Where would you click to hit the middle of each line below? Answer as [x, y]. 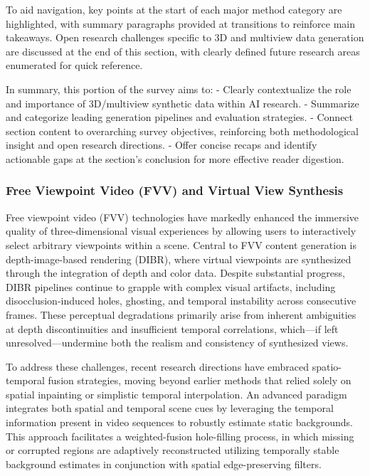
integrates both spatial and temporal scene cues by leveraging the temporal [170, 408]
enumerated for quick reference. [74, 65]
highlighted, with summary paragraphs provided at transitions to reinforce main [181, 23]
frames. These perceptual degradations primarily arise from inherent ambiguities [181, 314]
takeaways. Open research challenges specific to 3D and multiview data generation [185, 37]
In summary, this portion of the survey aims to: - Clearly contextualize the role [179, 89]
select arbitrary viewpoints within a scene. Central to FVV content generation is [181, 244]
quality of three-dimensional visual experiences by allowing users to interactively [181, 231]
